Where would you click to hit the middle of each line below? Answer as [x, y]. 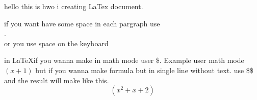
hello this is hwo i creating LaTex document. [74, 6]
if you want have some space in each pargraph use [82, 23]
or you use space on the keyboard [56, 43]
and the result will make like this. [57, 80]
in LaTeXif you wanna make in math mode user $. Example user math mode [124, 60]
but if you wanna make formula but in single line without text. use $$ [144, 70]
